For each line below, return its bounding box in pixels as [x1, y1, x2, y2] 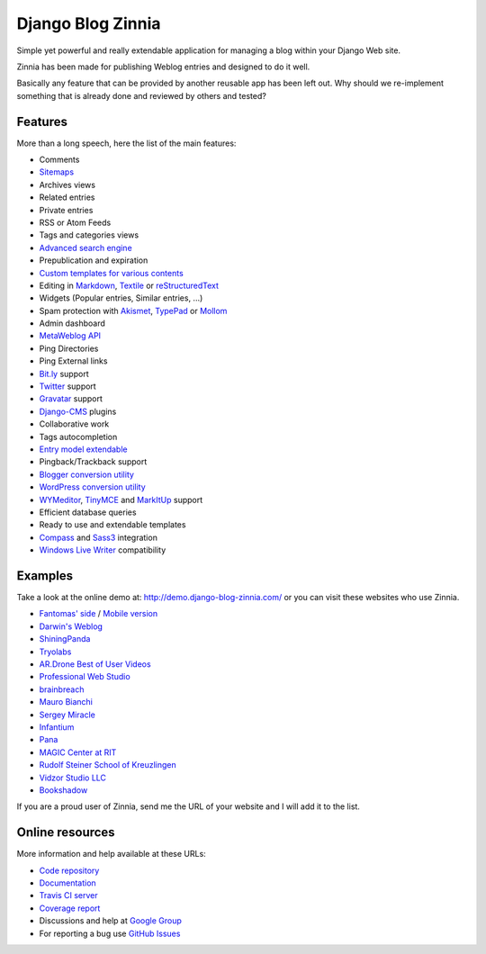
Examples [16, 568, 74, 583]
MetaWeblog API [39, 330, 102, 341]
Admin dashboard [39, 318, 105, 328]
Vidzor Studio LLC [39, 772, 107, 783]
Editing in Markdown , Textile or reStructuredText [39, 280, 220, 291]
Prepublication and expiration [39, 255, 148, 265]
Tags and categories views [39, 229, 139, 240]
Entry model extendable [39, 444, 128, 454]
